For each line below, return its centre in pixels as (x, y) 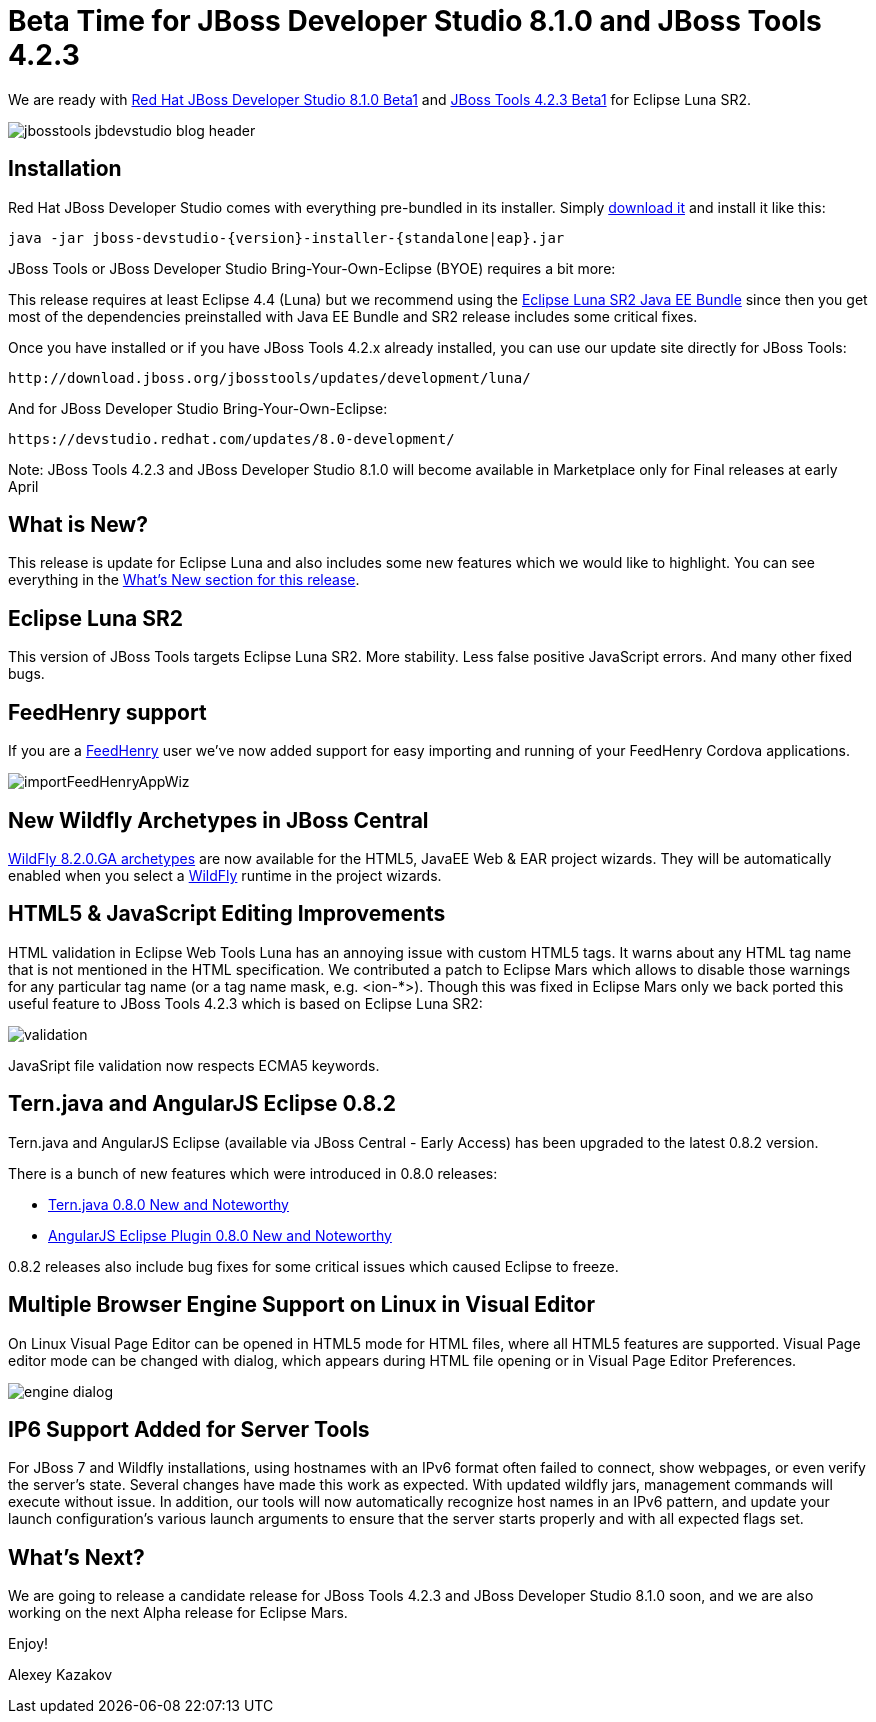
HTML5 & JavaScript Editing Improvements (227, 914)
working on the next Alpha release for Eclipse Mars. (178, 1613)
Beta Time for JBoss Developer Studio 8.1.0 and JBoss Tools (415, 21)
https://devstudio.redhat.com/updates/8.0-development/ (231, 438)
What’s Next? (76, 1557)
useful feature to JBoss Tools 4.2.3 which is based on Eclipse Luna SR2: (245, 1003)
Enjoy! (28, 1644)
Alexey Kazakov (60, 1675)
